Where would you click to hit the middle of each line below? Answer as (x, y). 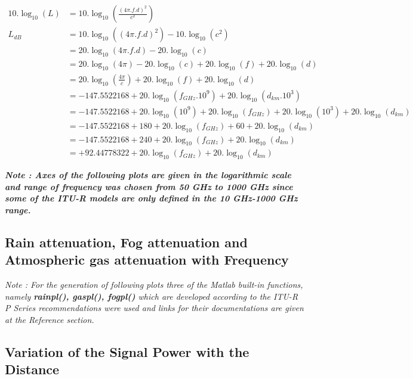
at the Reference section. (50, 320)
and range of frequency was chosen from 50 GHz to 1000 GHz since (149, 186)
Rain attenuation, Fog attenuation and (126, 242)
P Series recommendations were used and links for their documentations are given (154, 308)
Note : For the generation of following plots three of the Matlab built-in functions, (154, 285)
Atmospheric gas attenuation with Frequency (147, 260)
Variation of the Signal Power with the (127, 352)
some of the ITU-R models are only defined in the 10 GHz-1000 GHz (151, 198)
